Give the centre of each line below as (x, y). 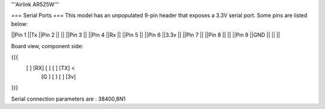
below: (20, 23)
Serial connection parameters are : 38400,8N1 (68, 99)
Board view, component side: (47, 46)
